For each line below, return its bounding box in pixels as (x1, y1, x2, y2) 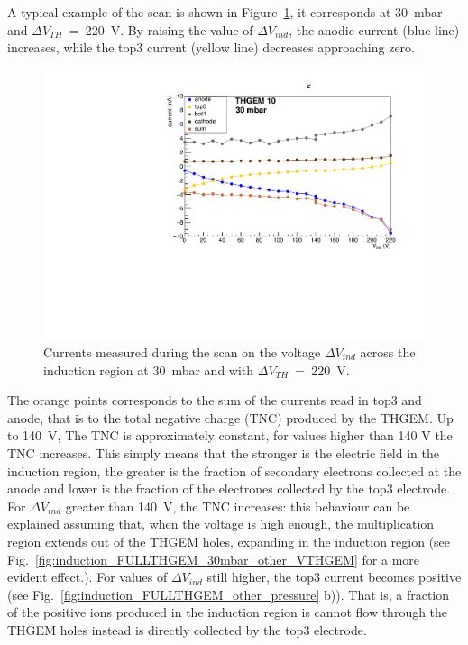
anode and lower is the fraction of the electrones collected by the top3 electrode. (7, 479, 451, 498)
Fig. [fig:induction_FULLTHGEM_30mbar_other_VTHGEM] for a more (7, 549, 419, 568)
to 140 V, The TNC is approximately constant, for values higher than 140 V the (7, 426, 453, 445)
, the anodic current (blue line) (289, 20, 460, 39)
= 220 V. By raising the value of (69, 20, 253, 39)
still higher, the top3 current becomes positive (206, 567, 462, 586)
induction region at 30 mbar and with (43, 360, 254, 379)
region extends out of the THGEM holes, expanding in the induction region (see (7, 531, 451, 550)
